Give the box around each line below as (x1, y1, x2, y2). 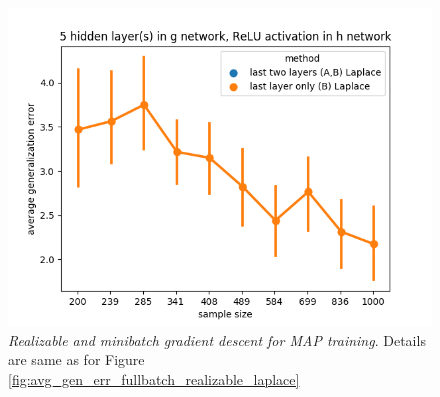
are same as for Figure (8, 349, 145, 370)
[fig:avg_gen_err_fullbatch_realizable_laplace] (8, 368, 300, 389)
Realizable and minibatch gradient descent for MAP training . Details (8, 329, 426, 350)
